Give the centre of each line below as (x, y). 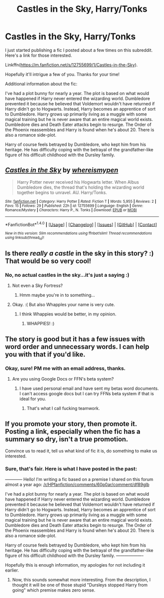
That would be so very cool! (48, 261)
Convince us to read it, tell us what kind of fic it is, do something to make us (81, 451)
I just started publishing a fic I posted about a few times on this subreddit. (79, 50)
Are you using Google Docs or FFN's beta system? (63, 379)
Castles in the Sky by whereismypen (62, 170)
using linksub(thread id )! (25, 238)
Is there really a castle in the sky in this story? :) (79, 253)
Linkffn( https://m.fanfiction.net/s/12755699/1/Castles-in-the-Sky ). (72, 65)
